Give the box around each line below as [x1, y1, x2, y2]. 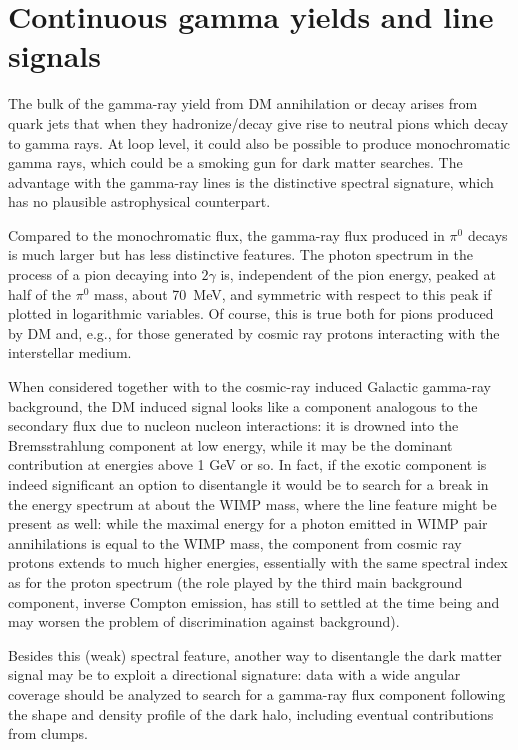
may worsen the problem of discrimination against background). [8, 611, 400, 632]
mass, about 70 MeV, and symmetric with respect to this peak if [94, 283, 492, 304]
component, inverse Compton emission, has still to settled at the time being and [8, 591, 500, 612]
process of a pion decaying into [8, 264, 197, 285]
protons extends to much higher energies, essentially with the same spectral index [8, 552, 508, 573]
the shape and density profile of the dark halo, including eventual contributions [8, 703, 494, 724]
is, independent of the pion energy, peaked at [220, 264, 496, 285]
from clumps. [8, 723, 88, 744]
